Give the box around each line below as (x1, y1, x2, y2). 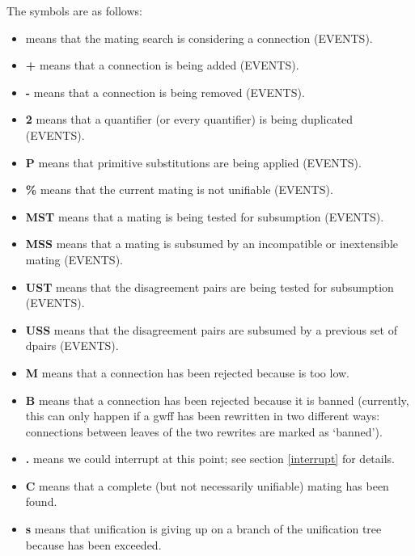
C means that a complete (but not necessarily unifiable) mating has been (25, 477, 389, 494)
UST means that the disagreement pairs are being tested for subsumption (25, 278, 394, 295)
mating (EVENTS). (25, 251, 123, 267)
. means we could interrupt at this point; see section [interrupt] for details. (25, 450, 395, 467)
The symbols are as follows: (6, 2, 142, 19)
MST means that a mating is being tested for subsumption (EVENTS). (25, 208, 384, 225)
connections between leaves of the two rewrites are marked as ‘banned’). (25, 423, 383, 440)
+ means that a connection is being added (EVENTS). (25, 57, 299, 74)
